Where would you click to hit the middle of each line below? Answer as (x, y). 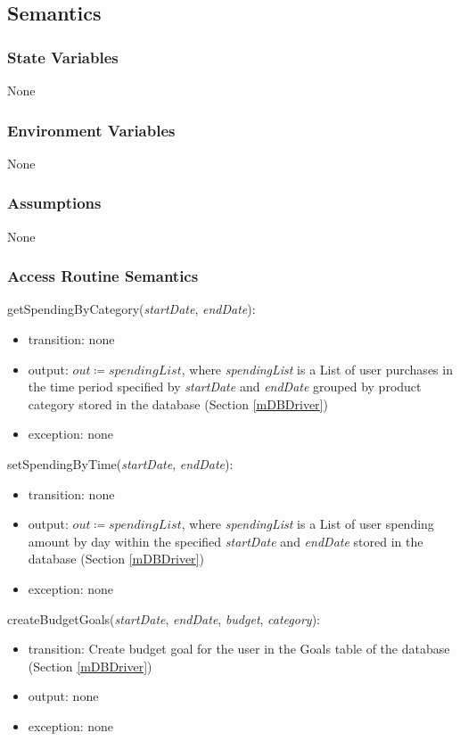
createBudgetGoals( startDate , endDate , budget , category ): (164, 618)
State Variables (63, 57)
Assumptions (54, 203)
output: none (63, 696)
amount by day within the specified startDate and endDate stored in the (226, 541)
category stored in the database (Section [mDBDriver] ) (178, 403)
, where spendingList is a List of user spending (308, 524)
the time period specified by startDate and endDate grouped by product (225, 387)
